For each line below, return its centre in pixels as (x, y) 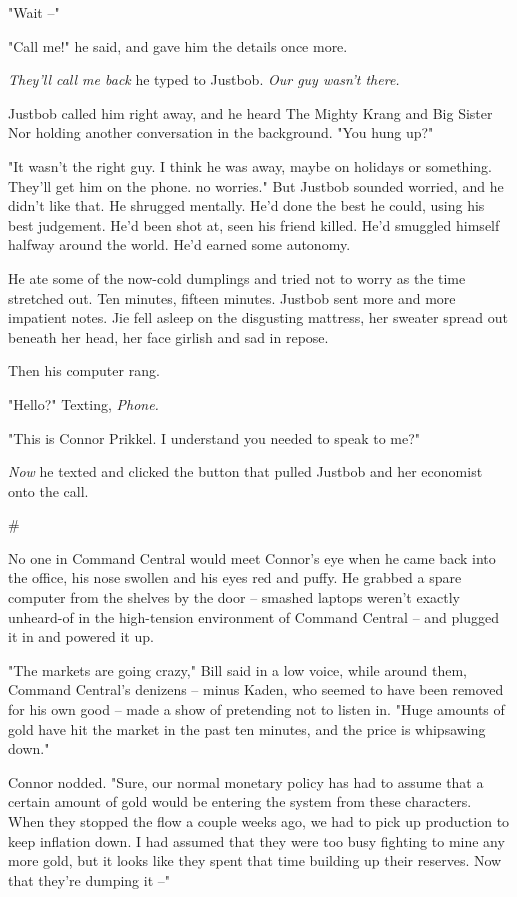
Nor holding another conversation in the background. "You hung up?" (221, 132)
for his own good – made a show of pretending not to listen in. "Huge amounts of (256, 709)
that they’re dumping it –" (89, 879)
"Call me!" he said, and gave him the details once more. (178, 45)
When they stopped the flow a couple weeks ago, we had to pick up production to (259, 821)
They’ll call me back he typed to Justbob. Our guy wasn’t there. (204, 79)
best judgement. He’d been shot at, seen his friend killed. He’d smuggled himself (254, 224)
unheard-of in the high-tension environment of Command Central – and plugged (254, 616)
